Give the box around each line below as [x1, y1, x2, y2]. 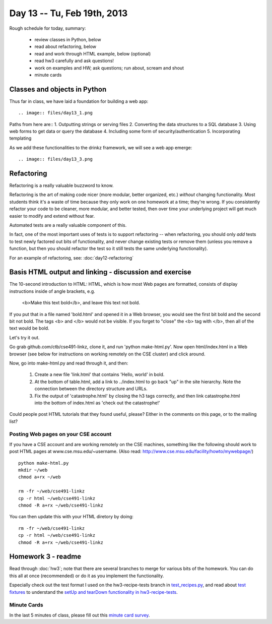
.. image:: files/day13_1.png [18, 110, 93, 116]
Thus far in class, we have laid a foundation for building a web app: [9, 98, 149, 104]
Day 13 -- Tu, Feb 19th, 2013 [9, 8, 128, 19]
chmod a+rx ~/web [18, 474, 61, 480]
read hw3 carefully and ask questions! [34, 58, 114, 64]
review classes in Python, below [34, 36, 101, 42]
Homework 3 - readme [9, 552, 82, 561]
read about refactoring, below [34, 43, 97, 50]
